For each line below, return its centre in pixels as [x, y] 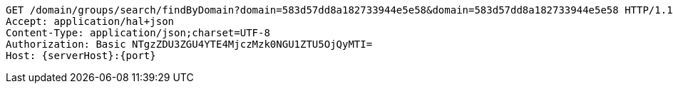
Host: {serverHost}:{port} [81, 56]
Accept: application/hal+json [90, 21]
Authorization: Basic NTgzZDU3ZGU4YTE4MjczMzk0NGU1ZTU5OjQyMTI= [189, 44]
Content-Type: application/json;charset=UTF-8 [138, 33]
